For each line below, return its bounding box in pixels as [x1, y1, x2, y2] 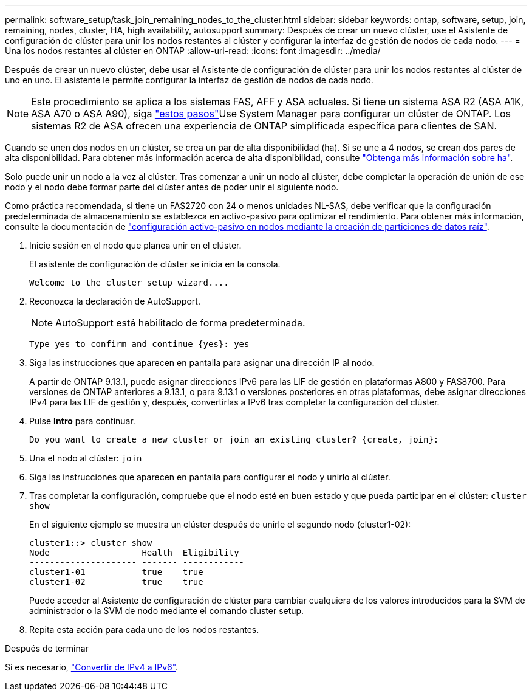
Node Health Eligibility [29, 548, 239, 557]
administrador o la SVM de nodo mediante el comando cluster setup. [29, 605, 304, 616]
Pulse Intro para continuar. [29, 416, 135, 426]
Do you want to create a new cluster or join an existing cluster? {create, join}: [29, 435, 439, 444]
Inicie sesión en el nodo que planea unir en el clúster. [29, 240, 242, 250]
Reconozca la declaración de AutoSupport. [29, 296, 200, 306]
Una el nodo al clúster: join [29, 453, 142, 463]
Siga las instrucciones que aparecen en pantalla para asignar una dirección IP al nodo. [29, 357, 375, 368]
